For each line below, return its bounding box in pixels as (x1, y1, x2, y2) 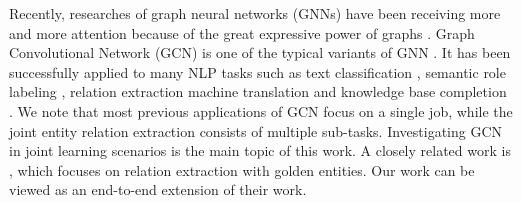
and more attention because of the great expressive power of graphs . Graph (9, 22, 475, 43)
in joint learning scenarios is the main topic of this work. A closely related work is (9, 140, 511, 161)
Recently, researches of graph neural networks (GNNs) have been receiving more (9, 3, 501, 23)
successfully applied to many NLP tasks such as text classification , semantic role (9, 61, 506, 82)
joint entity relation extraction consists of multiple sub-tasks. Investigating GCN (9, 120, 503, 141)
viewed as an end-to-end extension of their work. (9, 179, 307, 200)
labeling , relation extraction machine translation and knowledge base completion (9, 81, 507, 102)
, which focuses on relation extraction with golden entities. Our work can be (9, 159, 475, 180)
